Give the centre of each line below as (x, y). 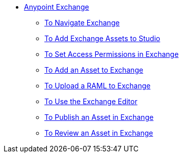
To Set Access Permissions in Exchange (112, 54)
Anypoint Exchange (57, 7)
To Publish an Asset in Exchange (99, 117)
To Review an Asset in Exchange (99, 133)
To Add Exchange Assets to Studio (102, 38)
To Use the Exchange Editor (91, 101)
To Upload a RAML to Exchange (98, 86)
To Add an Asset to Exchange (94, 70)
